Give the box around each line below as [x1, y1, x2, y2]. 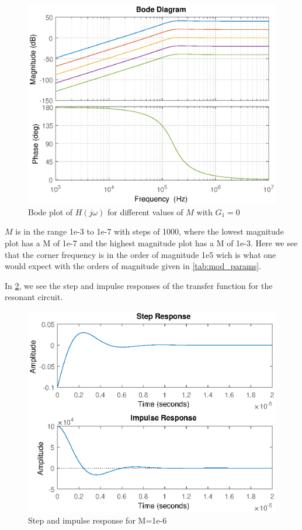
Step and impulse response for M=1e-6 [28, 514, 167, 526]
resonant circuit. [5, 291, 63, 303]
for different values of [107, 205, 183, 218]
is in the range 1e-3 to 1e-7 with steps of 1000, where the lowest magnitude [15, 225, 284, 238]
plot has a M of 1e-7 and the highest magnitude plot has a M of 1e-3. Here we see [5, 236, 298, 249]
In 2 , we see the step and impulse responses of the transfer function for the [5, 279, 273, 291]
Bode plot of [28, 205, 73, 218]
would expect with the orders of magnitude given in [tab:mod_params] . [5, 260, 261, 272]
